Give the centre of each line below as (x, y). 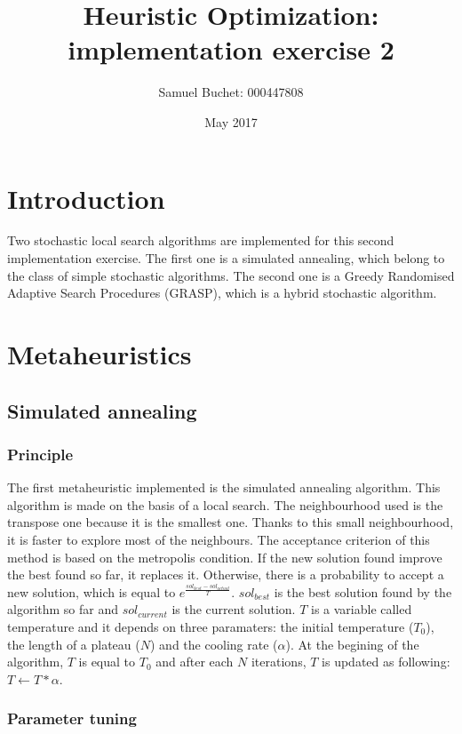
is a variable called (361, 609)
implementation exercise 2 (231, 49)
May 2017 (231, 121)
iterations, (279, 662)
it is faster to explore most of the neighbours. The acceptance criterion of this (219, 539)
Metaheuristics (100, 354)
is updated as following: (386, 662)
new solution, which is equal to (92, 591)
